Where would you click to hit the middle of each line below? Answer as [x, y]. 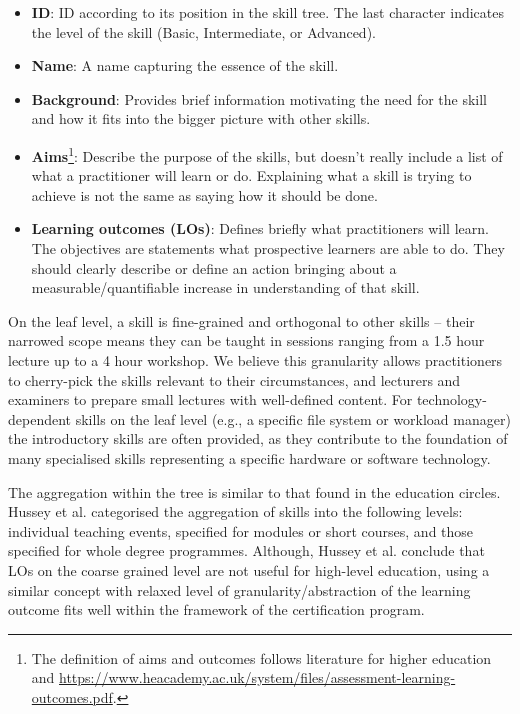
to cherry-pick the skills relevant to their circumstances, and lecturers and [234, 379]
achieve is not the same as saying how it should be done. [204, 194]
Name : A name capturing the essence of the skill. [185, 65]
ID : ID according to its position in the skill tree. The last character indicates [268, 12]
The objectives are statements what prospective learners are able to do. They [268, 248]
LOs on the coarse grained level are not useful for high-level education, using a [249, 569]
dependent [40, 418]
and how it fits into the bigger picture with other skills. [201, 118]
